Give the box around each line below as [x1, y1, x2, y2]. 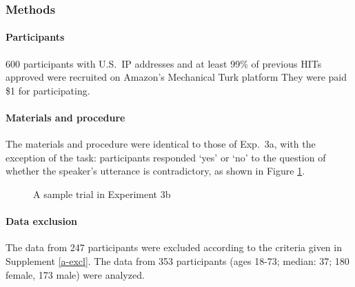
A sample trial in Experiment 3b [33, 187, 171, 201]
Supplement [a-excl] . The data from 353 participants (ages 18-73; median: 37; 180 [6, 253, 349, 268]
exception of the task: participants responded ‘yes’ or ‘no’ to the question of [6, 150, 326, 164]
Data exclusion [6, 214, 77, 228]
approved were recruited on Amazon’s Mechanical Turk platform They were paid [6, 70, 347, 84]
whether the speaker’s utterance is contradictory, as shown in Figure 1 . [6, 164, 305, 178]
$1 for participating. [6, 83, 90, 97]
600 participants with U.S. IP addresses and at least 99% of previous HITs [6, 56, 322, 70]
